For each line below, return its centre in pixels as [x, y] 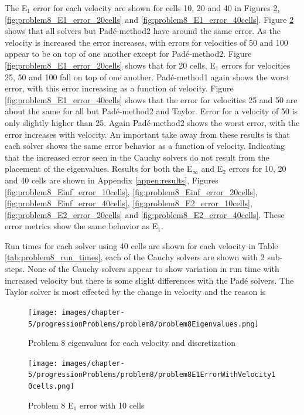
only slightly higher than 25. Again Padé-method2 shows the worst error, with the [152, 122]
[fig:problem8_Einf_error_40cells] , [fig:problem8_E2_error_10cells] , [129, 203]
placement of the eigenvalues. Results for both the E [99, 169]
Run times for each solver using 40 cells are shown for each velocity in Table [141, 245]
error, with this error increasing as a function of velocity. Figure [119, 88]
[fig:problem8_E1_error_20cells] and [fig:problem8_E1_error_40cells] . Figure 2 [149, 19]
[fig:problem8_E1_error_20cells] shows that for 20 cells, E [110, 65]
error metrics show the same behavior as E [81, 226]
